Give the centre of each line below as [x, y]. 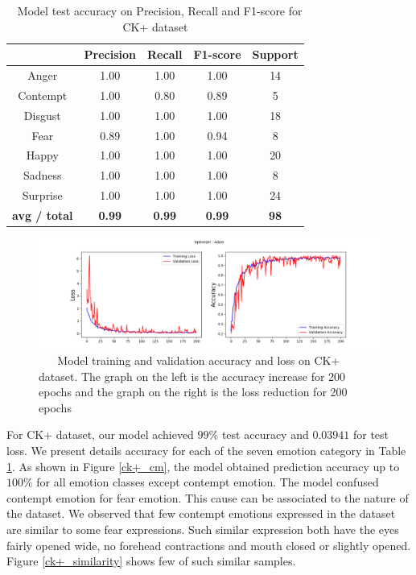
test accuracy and [265, 434]
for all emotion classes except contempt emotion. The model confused [208, 482]
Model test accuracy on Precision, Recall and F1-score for [160, 10]
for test [371, 434]
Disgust [42, 115]
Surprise [42, 195]
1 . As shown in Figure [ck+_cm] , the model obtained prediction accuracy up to [203, 466]
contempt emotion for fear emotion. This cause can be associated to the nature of [208, 497]
